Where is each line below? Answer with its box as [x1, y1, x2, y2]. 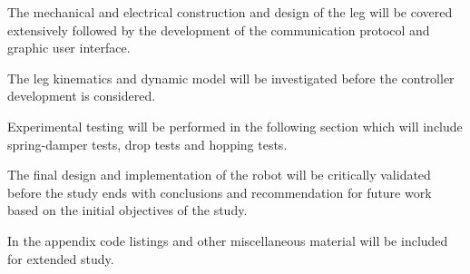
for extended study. [7, 249, 114, 268]
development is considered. [7, 86, 156, 105]
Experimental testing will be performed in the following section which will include [7, 116, 463, 135]
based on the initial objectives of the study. [7, 201, 248, 220]
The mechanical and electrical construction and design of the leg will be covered [7, 3, 453, 21]
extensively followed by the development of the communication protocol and [7, 20, 430, 39]
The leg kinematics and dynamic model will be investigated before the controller [7, 68, 455, 87]
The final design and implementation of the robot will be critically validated [7, 165, 431, 184]
